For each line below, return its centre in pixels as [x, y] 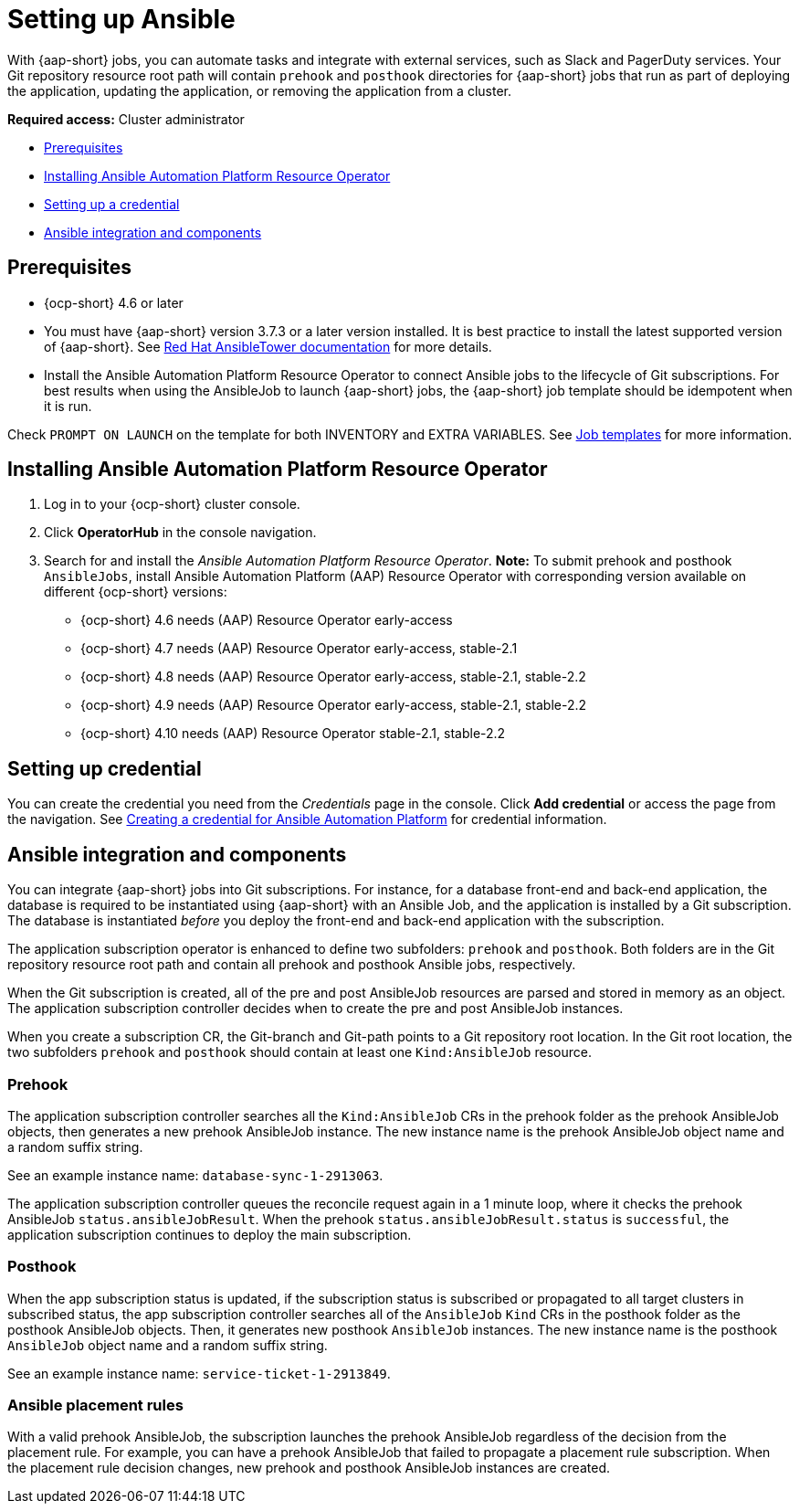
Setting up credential [105, 768]
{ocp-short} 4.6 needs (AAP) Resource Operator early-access [267, 620]
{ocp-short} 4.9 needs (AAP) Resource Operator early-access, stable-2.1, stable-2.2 [334, 705]
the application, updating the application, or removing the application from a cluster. [260, 90]
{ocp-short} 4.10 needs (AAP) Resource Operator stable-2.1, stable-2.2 [293, 734]
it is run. [68, 406]
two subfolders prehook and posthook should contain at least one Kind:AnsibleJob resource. [300, 1052]
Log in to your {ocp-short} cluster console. [172, 504]
